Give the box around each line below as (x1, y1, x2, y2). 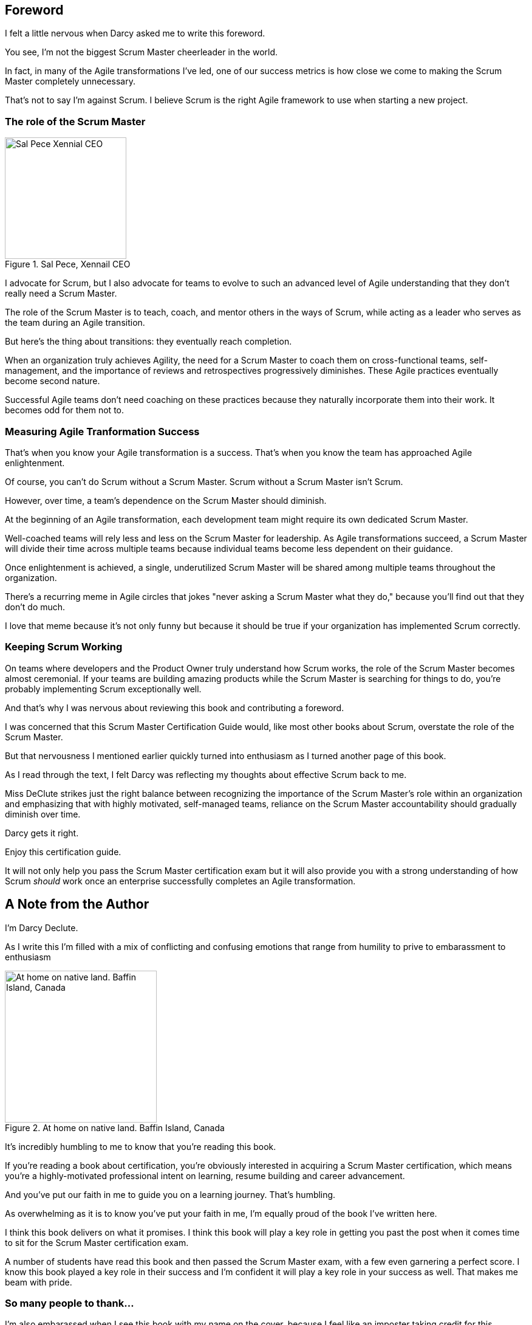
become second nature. (5, 376, 100, 387)
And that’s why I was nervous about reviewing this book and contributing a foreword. (5, 702, 344, 713)
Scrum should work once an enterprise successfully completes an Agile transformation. (5, 875, 356, 886)
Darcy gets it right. (5, 827, 79, 838)
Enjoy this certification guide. (5, 846, 121, 857)
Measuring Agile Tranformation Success (5, 425, 200, 438)
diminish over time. (5, 808, 81, 819)
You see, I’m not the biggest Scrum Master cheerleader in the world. (5, 47, 278, 58)
